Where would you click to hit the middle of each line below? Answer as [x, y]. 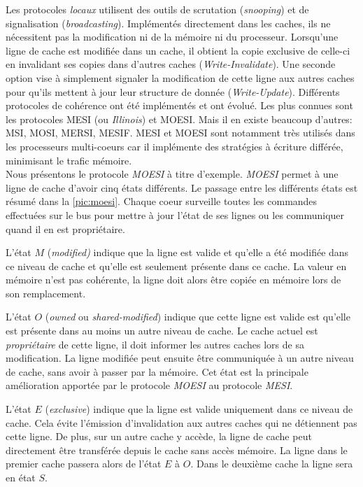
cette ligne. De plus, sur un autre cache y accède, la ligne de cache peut [159, 436]
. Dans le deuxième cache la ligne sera [272, 464]
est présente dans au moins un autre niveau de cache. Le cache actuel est [162, 331]
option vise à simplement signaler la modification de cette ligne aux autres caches [180, 77]
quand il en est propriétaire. [65, 228]
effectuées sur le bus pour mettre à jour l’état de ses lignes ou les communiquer [175, 214]
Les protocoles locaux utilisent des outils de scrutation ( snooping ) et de [157, 9]
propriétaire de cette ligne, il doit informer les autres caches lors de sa [155, 344]
